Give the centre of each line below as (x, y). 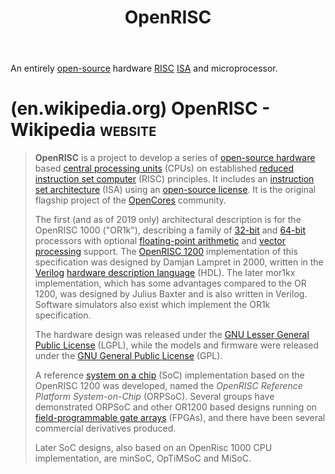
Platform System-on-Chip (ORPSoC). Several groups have (154, 397)
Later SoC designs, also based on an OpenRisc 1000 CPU (153, 448)
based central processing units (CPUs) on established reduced (164, 168)
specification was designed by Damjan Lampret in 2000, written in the (179, 262)
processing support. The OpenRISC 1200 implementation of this (166, 252)
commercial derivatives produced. (105, 428)
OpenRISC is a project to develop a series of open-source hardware (175, 158)
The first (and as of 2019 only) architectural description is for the (168, 220)
